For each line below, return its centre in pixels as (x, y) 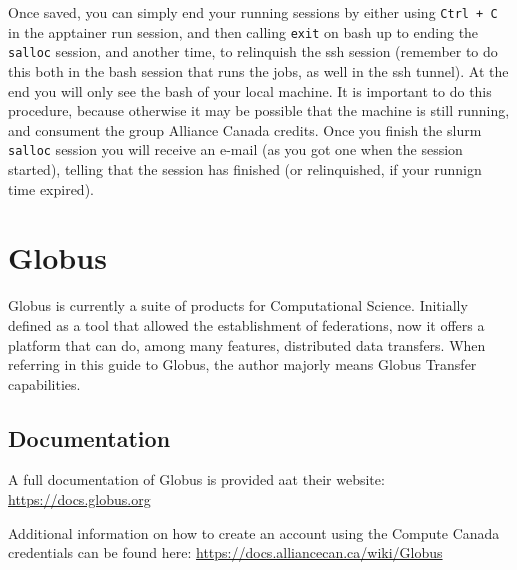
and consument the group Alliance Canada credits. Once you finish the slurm (245, 129)
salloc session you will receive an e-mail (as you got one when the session (235, 149)
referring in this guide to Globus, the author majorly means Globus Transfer (242, 364)
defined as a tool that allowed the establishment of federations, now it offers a (246, 324)
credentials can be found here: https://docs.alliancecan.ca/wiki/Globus (225, 552)
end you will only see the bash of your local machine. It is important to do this (250, 90)
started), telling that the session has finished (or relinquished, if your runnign (245, 169)
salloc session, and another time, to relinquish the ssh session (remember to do (253, 51)
